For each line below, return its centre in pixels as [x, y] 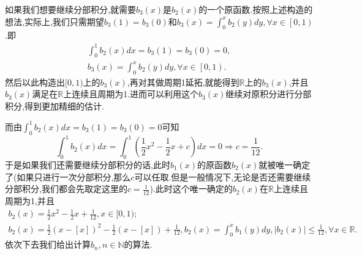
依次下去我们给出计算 [48, 244]
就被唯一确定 [285, 165]
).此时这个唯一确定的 [191, 189]
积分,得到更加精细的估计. [55, 105]
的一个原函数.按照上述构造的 [256, 9]
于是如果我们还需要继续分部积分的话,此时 [88, 165]
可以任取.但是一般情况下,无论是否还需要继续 [223, 176]
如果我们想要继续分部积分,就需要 [70, 9]
